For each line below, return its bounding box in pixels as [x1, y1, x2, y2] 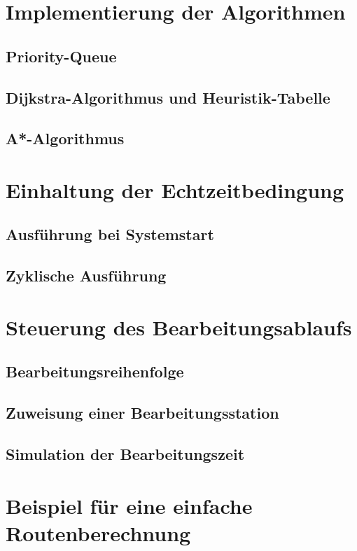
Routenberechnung [6, 518, 191, 547]
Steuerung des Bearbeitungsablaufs [6, 312, 352, 341]
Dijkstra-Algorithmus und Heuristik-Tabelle [6, 86, 330, 108]
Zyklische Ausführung [6, 265, 167, 286]
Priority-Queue [6, 45, 117, 67]
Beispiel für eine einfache [6, 491, 253, 519]
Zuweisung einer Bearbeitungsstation [6, 402, 279, 424]
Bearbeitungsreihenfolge [6, 361, 184, 382]
